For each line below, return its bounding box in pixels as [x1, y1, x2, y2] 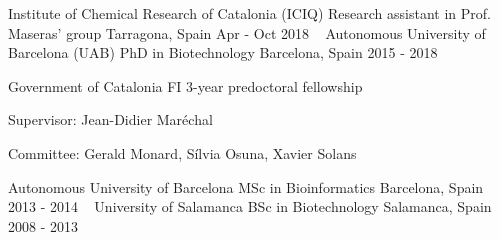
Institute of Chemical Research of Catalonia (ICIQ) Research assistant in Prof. [8, 3, 491, 23]
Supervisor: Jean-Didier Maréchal [8, 109, 213, 130]
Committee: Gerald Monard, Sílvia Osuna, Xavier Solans [8, 142, 357, 163]
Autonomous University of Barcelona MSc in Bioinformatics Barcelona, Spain [8, 176, 484, 197]
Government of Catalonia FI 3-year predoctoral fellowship [8, 75, 363, 96]
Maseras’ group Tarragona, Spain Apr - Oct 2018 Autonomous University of [8, 22, 486, 43]
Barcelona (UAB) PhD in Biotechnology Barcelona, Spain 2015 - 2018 [8, 42, 438, 63]
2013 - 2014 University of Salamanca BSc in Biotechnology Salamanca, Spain [8, 196, 492, 217]
